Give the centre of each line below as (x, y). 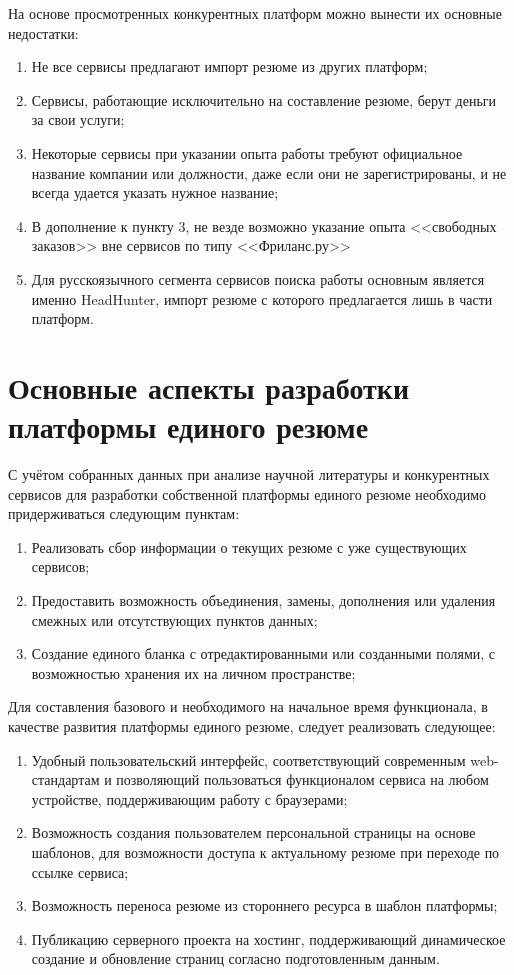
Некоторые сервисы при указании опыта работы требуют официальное (247, 152)
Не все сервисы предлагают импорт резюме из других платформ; (229, 66)
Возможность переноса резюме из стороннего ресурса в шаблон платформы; (264, 905)
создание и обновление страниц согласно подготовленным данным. (235, 958)
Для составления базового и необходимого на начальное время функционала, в (248, 706)
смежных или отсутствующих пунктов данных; (174, 619)
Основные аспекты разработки (209, 386)
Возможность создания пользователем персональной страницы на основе (253, 832)
